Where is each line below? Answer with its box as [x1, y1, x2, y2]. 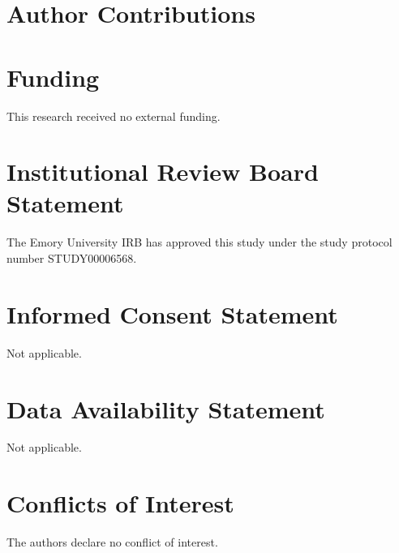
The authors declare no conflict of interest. [6, 534, 218, 551]
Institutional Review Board [6, 155, 319, 188]
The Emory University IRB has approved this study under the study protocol [6, 234, 393, 251]
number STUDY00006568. [6, 250, 137, 266]
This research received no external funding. [6, 107, 221, 124]
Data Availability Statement [6, 392, 325, 425]
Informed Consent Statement [6, 297, 338, 330]
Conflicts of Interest [6, 487, 234, 520]
